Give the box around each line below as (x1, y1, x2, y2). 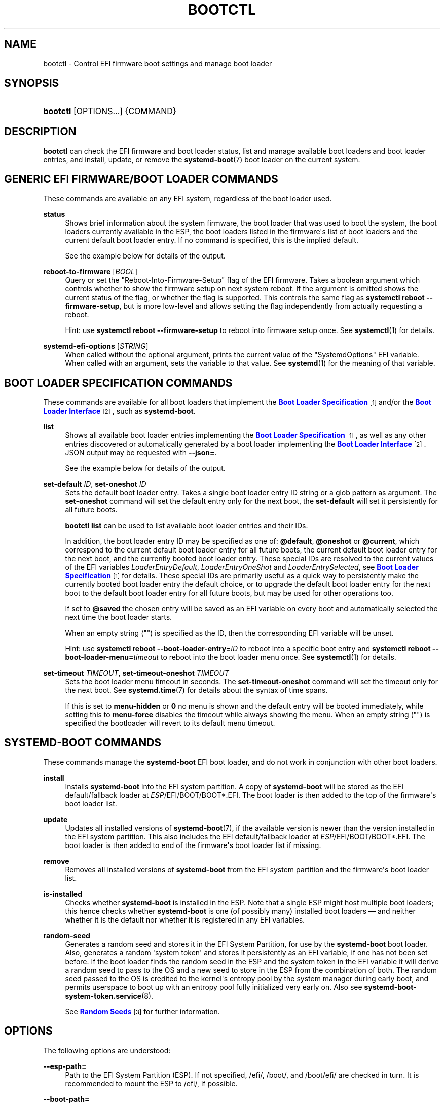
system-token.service (65, 991, 142, 1000)
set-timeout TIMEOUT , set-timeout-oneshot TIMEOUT (43, 668, 229, 677)
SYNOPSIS (4, 77, 59, 90)
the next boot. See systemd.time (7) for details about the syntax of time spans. (65, 685, 328, 694)
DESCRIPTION (4, 125, 77, 138)
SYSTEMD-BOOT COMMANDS (4, 736, 162, 749)
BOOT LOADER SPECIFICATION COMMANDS (4, 376, 233, 389)
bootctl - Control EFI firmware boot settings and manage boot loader (43, 59, 272, 68)
